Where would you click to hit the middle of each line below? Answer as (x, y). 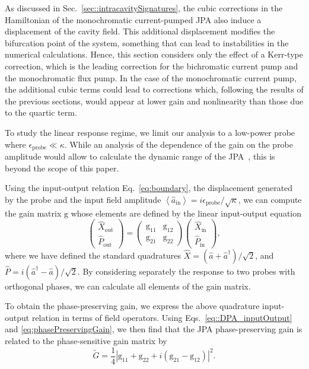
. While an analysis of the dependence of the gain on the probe (179, 144)
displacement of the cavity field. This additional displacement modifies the (140, 31)
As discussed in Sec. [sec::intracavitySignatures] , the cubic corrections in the (144, 8)
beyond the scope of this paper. (62, 168)
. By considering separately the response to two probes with (186, 271)
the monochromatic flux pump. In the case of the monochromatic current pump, (151, 77)
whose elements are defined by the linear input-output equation (186, 213)
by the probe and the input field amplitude (83, 199)
